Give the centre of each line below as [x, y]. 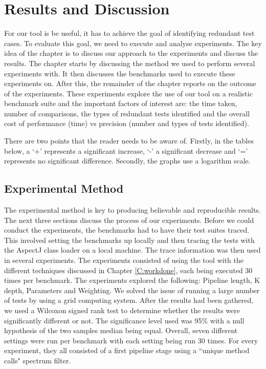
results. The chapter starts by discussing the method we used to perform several [130, 63]
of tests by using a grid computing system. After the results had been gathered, [129, 300]
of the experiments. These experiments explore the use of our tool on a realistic [128, 93]
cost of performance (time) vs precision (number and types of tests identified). [127, 123]
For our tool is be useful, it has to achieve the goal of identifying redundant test [129, 33]
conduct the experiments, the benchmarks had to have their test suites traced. [127, 230]
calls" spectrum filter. [38, 360]
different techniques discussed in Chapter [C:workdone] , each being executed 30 [128, 270]
